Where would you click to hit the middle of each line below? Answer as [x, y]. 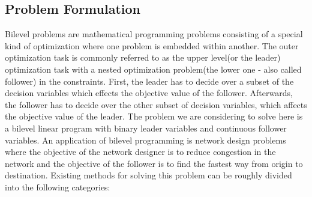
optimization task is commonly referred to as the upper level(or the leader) [143, 57]
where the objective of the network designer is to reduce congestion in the [140, 152]
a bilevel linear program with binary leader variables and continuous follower [146, 128]
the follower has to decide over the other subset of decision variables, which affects [156, 104]
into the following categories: [58, 186]
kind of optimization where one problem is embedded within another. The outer [152, 45]
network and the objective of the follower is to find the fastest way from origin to [154, 163]
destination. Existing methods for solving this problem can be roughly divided [148, 175]
